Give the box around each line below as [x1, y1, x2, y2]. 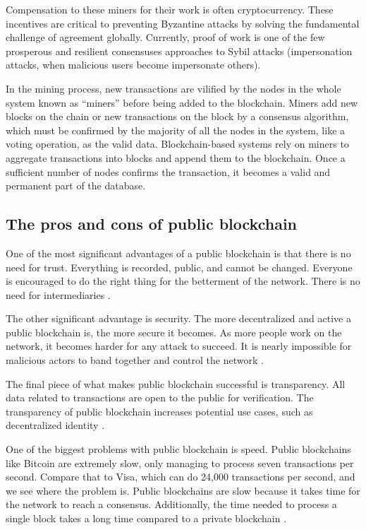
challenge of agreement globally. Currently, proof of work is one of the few [6, 30, 325, 45]
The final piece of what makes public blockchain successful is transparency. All [6, 376, 346, 391]
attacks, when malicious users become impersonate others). [6, 57, 261, 72]
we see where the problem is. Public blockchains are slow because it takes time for [6, 483, 360, 497]
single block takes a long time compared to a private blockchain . [6, 511, 287, 526]
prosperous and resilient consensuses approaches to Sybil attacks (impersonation [6, 43, 353, 58]
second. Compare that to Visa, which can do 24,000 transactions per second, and [6, 469, 355, 484]
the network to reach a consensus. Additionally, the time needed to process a [6, 497, 337, 512]
